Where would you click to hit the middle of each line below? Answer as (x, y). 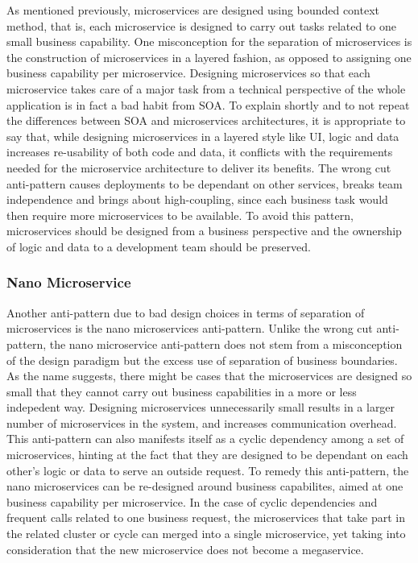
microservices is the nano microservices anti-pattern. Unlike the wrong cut (190, 328)
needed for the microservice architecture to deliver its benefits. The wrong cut (199, 167)
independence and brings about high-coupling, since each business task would (197, 199)
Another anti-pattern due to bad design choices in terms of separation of (186, 312)
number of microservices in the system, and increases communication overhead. (202, 422)
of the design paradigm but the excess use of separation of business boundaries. (202, 360)
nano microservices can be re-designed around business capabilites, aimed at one (205, 486)
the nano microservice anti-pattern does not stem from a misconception (226, 344)
